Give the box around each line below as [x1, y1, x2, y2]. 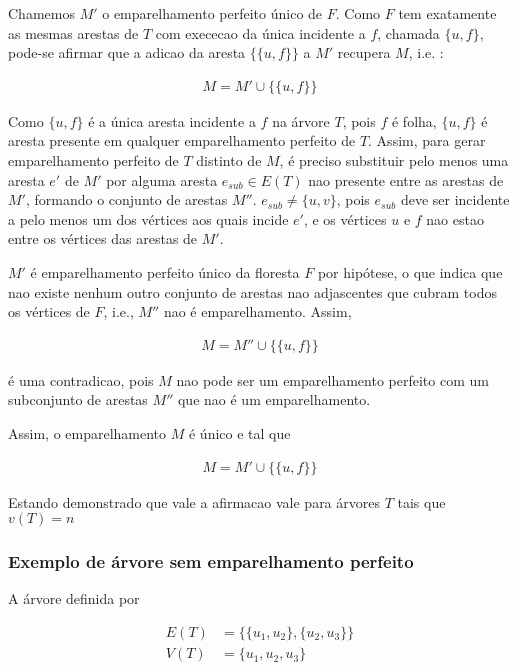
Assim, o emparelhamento [8, 422, 167, 443]
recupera [337, 42, 391, 63]
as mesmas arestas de [8, 22, 139, 43]
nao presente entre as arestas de [308, 169, 504, 190]
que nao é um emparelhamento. [177, 389, 371, 410]
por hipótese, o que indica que [317, 261, 503, 282]
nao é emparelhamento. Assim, [163, 301, 352, 322]
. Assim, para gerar [368, 130, 486, 151]
